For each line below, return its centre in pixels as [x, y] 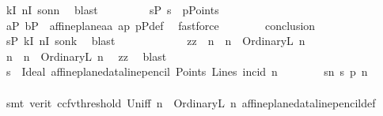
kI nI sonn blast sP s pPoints [112, 9]
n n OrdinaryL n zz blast [86, 56]
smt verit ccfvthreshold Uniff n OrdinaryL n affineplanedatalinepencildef [191, 102]
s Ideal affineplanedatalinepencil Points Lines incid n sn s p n [187, 71]
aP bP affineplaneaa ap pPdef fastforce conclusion [161, 25]
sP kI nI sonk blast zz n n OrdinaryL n [155, 41]
